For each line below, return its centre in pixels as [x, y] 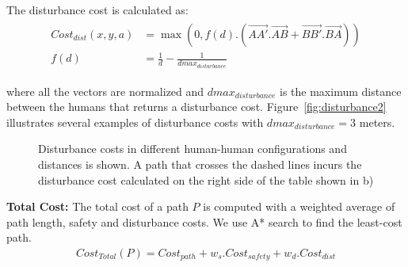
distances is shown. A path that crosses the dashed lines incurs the [200, 164]
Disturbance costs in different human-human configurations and [193, 149]
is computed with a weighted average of [299, 206]
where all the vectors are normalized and [105, 91]
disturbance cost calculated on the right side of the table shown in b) [206, 179]
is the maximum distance [341, 91]
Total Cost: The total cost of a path [97, 206]
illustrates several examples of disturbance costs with [135, 122]
